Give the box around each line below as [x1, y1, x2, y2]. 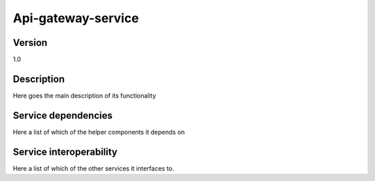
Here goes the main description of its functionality [12, 91, 156, 100]
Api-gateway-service [12, 10, 139, 26]
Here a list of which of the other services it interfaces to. [12, 164, 174, 173]
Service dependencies [12, 110, 112, 121]
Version [12, 37, 48, 49]
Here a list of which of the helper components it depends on [12, 128, 185, 136]
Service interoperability [12, 146, 118, 157]
